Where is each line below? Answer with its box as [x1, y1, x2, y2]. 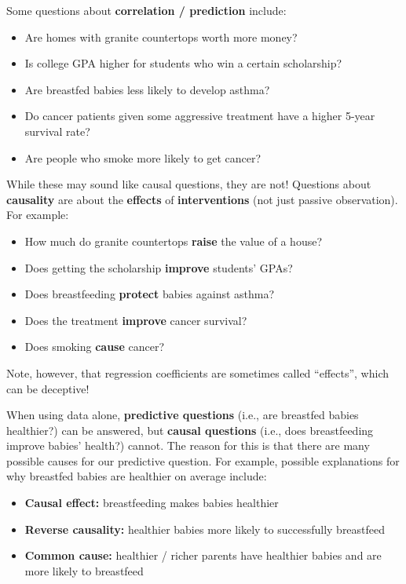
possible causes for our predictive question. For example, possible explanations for [6, 452, 400, 469]
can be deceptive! [6, 380, 90, 396]
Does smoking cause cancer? [24, 338, 165, 355]
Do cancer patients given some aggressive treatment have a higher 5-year [24, 108, 375, 124]
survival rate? [24, 122, 90, 139]
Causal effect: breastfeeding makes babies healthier [24, 495, 279, 511]
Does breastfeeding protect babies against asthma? [24, 286, 275, 302]
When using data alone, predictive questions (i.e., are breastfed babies [6, 407, 359, 423]
